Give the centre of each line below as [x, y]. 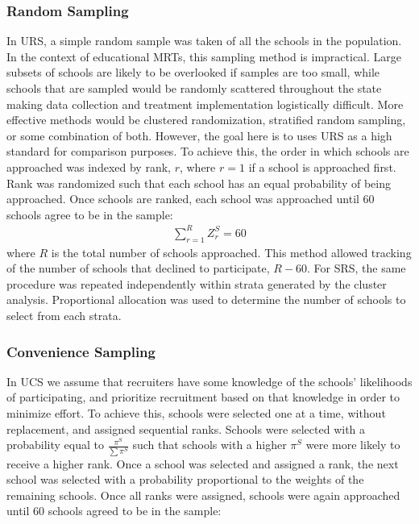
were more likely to [353, 445]
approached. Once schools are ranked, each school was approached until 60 [191, 199]
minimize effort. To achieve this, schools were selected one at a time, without [196, 413]
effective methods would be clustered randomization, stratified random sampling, [206, 120]
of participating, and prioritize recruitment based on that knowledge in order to [203, 397]
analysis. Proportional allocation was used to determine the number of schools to [206, 299]
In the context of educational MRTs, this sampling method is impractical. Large [204, 56]
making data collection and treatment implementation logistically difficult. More [205, 104]
